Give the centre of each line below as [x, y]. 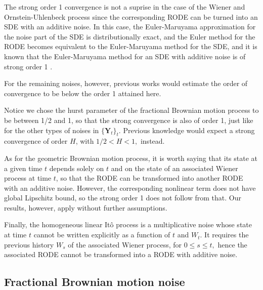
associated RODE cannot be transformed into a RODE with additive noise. [121, 254]
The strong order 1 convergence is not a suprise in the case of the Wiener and [125, 7]
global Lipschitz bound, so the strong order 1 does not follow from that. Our [123, 198]
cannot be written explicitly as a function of [102, 235]
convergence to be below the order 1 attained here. [83, 93]
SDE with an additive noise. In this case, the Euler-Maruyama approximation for [130, 27]
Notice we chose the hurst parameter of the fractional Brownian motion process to [131, 110]
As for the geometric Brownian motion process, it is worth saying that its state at [131, 158]
